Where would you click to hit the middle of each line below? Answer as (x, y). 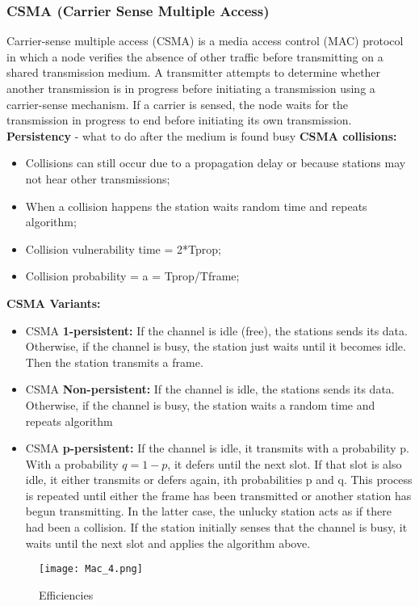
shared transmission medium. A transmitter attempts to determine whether (194, 72)
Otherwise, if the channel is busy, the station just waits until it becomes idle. (216, 346)
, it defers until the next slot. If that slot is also (285, 463)
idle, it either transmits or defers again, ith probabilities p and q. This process (219, 480)
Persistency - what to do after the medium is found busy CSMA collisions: (202, 135)
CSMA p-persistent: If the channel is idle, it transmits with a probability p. (217, 448)
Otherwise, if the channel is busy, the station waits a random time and (200, 404)
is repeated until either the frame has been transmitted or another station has (218, 495)
